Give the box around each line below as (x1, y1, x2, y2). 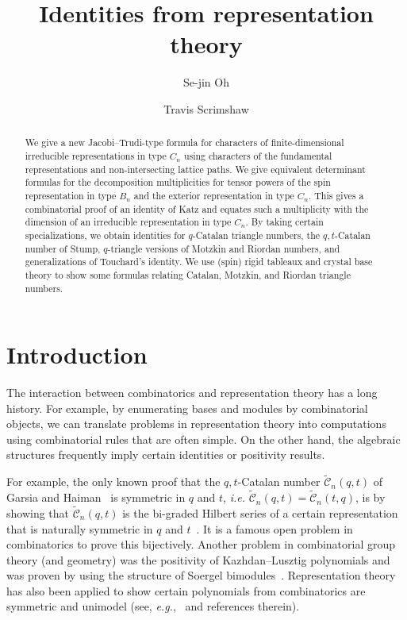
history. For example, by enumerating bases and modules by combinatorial (6, 399, 368, 416)
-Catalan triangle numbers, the (192, 228, 321, 241)
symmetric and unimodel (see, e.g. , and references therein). (6, 598, 300, 614)
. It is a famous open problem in (196, 520, 353, 537)
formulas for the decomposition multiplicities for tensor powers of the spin (25, 175, 331, 189)
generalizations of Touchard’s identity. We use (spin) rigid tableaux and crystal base (25, 255, 373, 268)
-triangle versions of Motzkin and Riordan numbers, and (107, 241, 340, 255)
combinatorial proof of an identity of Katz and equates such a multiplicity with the (25, 202, 369, 215)
